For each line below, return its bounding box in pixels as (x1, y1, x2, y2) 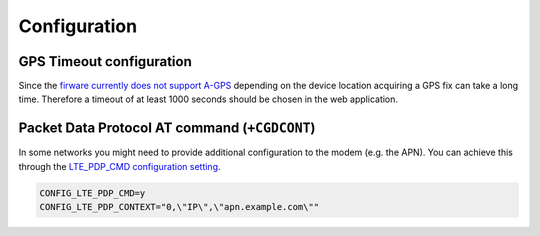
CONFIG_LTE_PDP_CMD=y (39, 187, 146, 199)
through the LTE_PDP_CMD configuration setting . (18, 160, 221, 172)
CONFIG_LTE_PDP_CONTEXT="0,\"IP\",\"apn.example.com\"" (39, 201, 320, 213)
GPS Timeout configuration (18, 53, 192, 70)
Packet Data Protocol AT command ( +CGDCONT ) (18, 120, 316, 137)
